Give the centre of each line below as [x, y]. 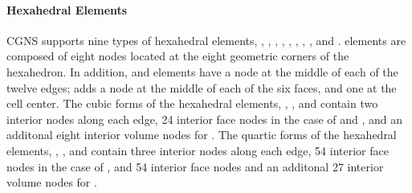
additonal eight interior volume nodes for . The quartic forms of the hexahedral [202, 135]
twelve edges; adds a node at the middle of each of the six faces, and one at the [202, 87]
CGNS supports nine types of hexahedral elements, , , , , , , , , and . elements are [206, 40]
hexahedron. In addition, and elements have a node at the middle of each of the [202, 71]
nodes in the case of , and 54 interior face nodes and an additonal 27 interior [195, 166]
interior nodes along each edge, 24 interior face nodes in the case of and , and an [205, 119]
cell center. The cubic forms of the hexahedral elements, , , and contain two [192, 103]
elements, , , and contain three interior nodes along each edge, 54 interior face [198, 150]
